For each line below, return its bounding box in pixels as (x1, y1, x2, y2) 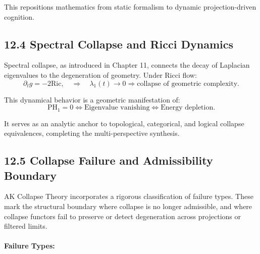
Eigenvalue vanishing (84, 104, 150, 112)
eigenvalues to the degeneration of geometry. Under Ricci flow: (4, 69, 197, 80)
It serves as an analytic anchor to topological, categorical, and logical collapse (4, 118, 244, 128)
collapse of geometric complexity (137, 80, 238, 87)
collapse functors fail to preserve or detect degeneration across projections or (4, 211, 241, 221)
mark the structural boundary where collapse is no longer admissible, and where (4, 201, 252, 211)
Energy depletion (161, 104, 214, 112)
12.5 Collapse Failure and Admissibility (4, 153, 213, 168)
